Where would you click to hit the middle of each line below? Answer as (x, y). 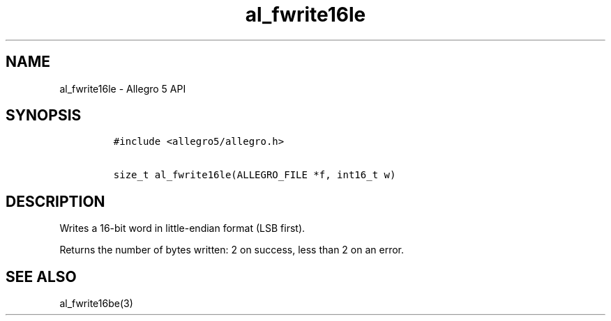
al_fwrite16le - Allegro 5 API (123, 88)
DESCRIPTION (55, 201)
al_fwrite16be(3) (96, 304)
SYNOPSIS (44, 116)
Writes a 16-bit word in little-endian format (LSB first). (182, 228)
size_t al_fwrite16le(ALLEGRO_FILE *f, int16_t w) (255, 175)
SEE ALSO (41, 276)
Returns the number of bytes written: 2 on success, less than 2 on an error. (232, 250)
